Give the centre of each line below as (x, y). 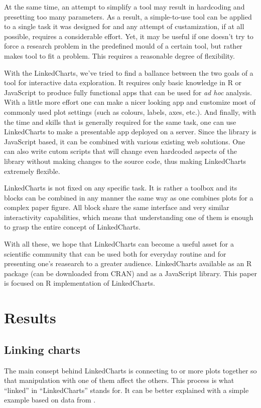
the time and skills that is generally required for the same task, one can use (120, 122)
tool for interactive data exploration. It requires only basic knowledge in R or (123, 82)
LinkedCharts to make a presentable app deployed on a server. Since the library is (130, 132)
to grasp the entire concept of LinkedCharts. (72, 227)
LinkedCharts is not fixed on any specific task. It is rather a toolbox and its (121, 188)
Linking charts (42, 349)
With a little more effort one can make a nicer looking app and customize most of (130, 102)
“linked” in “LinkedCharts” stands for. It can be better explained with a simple (126, 390)
